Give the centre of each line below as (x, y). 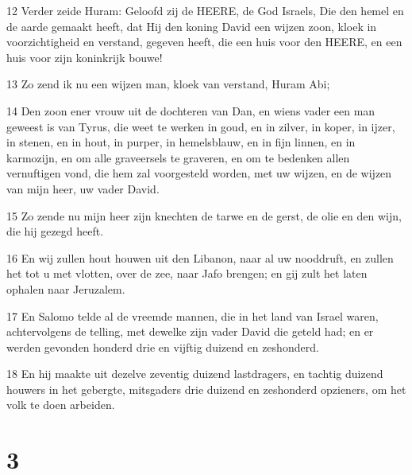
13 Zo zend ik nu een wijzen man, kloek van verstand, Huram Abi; (168, 84)
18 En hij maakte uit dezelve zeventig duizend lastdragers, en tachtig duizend (195, 374)
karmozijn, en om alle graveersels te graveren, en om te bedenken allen (178, 157)
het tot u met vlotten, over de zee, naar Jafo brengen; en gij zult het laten (187, 273)
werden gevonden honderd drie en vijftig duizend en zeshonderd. (163, 347)
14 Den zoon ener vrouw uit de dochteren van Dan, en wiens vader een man (191, 110)
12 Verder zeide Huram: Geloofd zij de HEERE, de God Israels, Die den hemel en (205, 10)
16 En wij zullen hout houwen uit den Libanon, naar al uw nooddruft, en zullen (200, 257)
